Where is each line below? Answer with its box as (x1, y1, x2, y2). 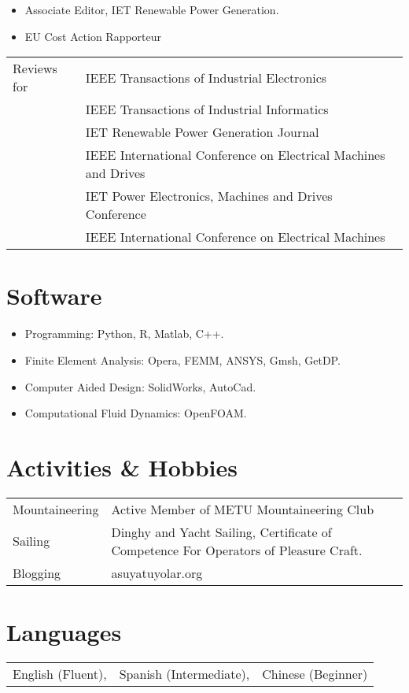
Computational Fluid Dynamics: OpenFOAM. (24, 405, 247, 421)
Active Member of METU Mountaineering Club (111, 499, 374, 518)
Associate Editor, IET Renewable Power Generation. (24, 2, 279, 17)
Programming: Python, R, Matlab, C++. (24, 325, 224, 342)
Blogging (13, 563, 61, 582)
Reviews (13, 59, 57, 78)
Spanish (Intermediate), (119, 664, 250, 683)
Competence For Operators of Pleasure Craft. (111, 540, 363, 559)
